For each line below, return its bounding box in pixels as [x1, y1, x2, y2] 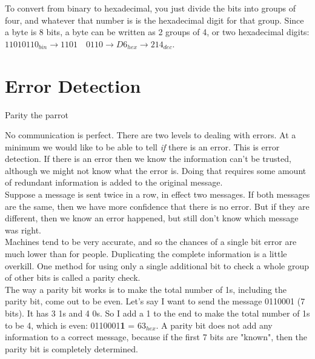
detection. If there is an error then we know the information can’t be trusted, [5, 152, 291, 165]
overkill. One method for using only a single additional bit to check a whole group [5, 259, 309, 272]
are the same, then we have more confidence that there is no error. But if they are [5, 200, 310, 212]
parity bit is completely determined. [5, 342, 138, 355]
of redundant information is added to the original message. [5, 176, 223, 189]
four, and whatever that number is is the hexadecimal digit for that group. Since [5, 13, 304, 26]
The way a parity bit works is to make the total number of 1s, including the [5, 283, 287, 295]
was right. [5, 223, 42, 236]
